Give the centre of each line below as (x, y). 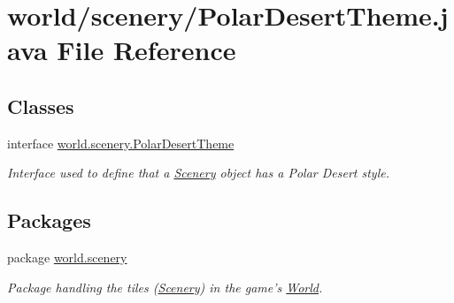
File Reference (146, 50)
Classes (41, 106)
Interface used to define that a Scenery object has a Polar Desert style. (198, 173)
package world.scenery (67, 258)
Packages (49, 220)
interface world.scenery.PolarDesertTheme (121, 143)
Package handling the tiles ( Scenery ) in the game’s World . (165, 287)
